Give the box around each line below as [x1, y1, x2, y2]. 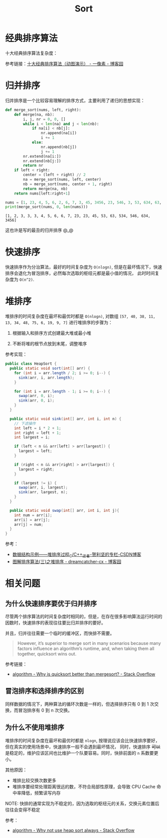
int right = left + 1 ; [14, 430, 61, 435]
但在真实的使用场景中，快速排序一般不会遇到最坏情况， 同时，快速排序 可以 [5, 744, 161, 750]
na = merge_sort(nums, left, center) [23, 177, 101, 182]
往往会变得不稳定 [5, 807, 40, 813]
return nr [23, 163, 43, 168]
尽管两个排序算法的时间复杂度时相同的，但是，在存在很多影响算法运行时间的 [5, 613, 163, 619]
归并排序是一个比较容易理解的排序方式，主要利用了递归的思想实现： [5, 97, 145, 103]
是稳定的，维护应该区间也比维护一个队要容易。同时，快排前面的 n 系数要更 [5, 750, 159, 756]
